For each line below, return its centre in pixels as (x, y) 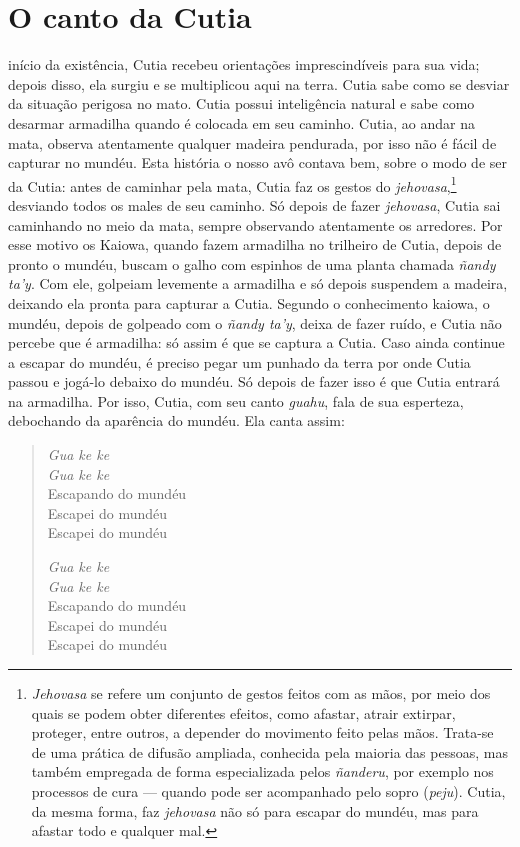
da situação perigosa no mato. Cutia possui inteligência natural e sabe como (241, 103)
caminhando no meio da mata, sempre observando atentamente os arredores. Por (255, 224)
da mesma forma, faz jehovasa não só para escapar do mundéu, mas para (255, 810)
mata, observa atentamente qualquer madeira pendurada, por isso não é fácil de (252, 142)
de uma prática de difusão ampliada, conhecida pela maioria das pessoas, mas (269, 751)
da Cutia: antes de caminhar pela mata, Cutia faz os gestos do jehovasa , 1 (232, 184)
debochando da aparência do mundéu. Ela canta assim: (176, 420)
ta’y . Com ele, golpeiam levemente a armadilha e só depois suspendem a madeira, (258, 283)
